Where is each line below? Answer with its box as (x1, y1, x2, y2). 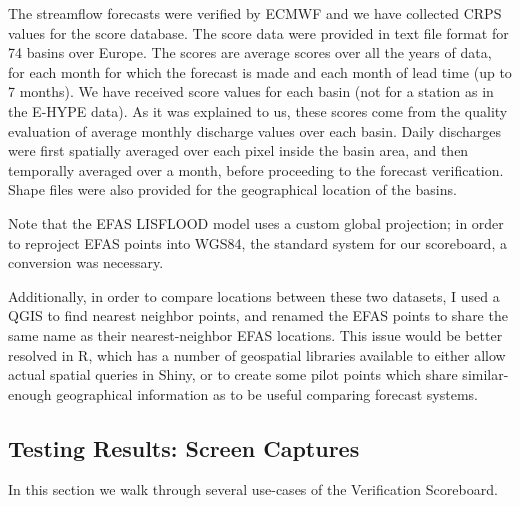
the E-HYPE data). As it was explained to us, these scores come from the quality (8, 100, 508, 121)
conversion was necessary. (8, 252, 164, 273)
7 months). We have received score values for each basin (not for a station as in (8, 81, 494, 102)
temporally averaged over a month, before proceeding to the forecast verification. (8, 159, 504, 180)
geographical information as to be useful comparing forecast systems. (56, 383, 479, 404)
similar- (462, 364, 509, 385)
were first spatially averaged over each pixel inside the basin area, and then (8, 140, 469, 161)
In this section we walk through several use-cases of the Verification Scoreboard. (8, 479, 498, 500)
